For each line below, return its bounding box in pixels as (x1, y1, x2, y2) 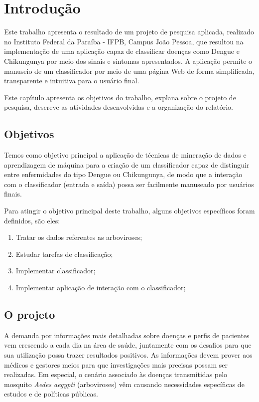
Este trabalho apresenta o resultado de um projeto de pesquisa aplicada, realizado (4, 26, 255, 37)
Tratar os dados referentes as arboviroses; (15, 232, 142, 242)
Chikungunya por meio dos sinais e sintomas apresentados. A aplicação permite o (4, 55, 253, 66)
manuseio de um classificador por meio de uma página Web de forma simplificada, (4, 65, 255, 76)
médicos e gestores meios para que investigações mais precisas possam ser (4, 359, 228, 370)
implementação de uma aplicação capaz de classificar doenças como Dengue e (4, 46, 240, 56)
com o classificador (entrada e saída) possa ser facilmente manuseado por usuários (4, 179, 254, 189)
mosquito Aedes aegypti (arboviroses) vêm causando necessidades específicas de (4, 379, 245, 389)
